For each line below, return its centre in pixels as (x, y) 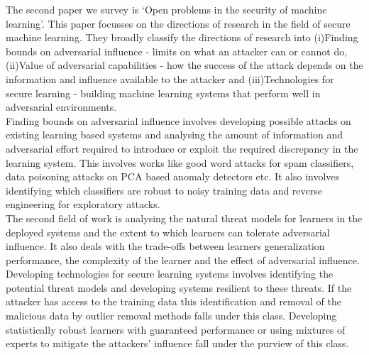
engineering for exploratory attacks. (83, 204)
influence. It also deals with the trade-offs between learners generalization (165, 246)
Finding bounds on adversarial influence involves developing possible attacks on (178, 120)
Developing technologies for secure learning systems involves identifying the (170, 274)
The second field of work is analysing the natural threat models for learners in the (184, 218)
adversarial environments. (61, 107)
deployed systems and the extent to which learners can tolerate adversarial (168, 232)
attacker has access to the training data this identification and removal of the (174, 301)
